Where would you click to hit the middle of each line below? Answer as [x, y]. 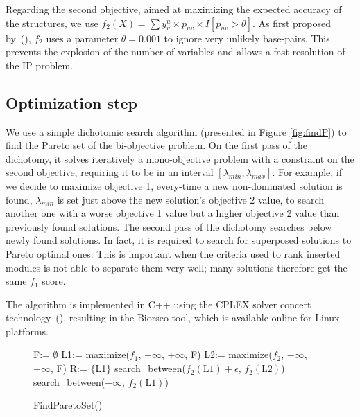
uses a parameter [82, 38]
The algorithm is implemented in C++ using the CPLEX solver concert [158, 304]
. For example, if [307, 172]
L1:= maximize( [95, 354]
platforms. [27, 331]
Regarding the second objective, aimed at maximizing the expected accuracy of [174, 9]
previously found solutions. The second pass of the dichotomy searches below [169, 226]
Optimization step [71, 102]
